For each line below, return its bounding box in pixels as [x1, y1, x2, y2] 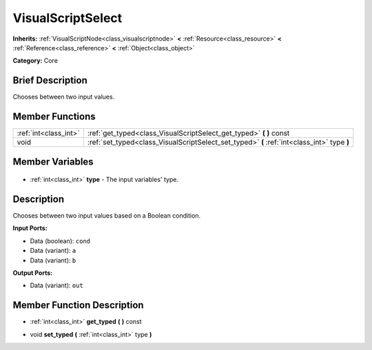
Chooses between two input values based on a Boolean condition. [12, 212, 201, 220]
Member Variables [12, 156, 94, 167]
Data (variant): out [30, 281, 84, 289]
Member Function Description [12, 300, 144, 311]
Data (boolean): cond [30, 236, 91, 245]
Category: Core [12, 56, 59, 65]
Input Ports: [12, 224, 48, 232]
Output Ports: [12, 269, 53, 277]
